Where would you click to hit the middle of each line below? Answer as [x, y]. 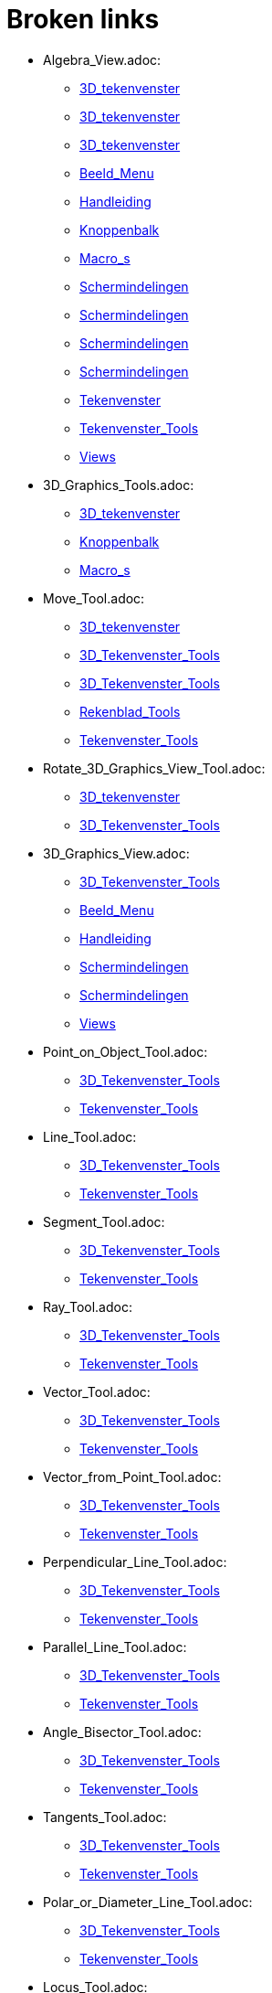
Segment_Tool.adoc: [104, 1221]
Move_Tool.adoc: [94, 598]
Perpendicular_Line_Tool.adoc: [135, 1561]
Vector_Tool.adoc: [97, 1391]
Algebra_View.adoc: [102, 59]
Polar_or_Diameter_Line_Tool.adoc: [148, 1902]
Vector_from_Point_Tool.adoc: [132, 1476]
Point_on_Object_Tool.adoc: [126, 1051]
